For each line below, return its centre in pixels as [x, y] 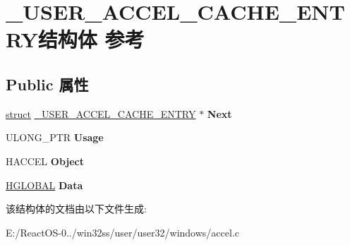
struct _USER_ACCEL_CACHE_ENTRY [101, 113]
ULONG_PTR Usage [55, 137]
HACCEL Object [45, 161]
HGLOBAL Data [44, 185]
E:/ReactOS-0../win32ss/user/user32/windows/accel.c [123, 232]
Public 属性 [47, 84]
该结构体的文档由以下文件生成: [76, 209]
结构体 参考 [91, 39]
